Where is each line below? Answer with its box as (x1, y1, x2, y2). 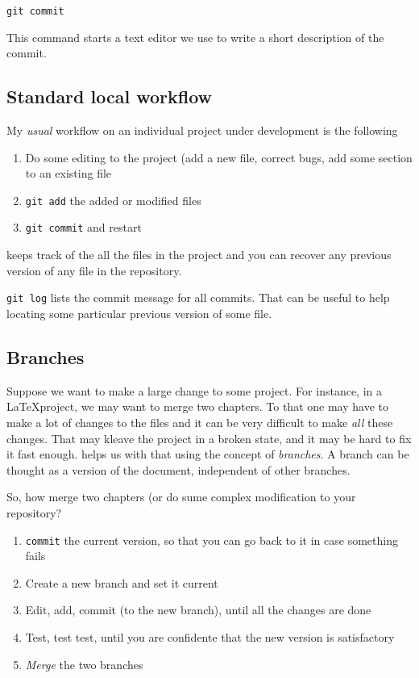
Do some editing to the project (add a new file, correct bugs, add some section (25, 149, 413, 165)
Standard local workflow (6, 84, 213, 109)
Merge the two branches (25, 655, 143, 672)
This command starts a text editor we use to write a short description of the (6, 28, 384, 45)
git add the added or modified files (25, 191, 201, 208)
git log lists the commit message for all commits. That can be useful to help (6, 289, 390, 306)
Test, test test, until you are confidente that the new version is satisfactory (25, 628, 395, 645)
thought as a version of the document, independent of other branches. (6, 461, 351, 478)
